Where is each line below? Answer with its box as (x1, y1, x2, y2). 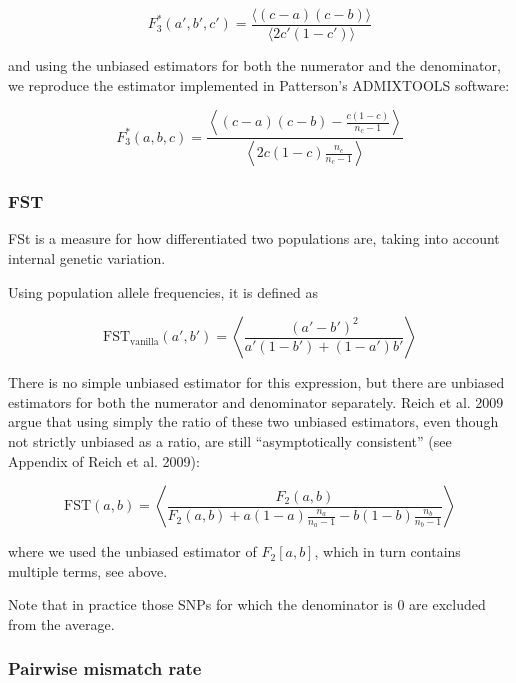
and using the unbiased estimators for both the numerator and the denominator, (8, 55, 501, 76)
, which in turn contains (314, 541, 461, 562)
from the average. (8, 613, 115, 634)
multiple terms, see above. (8, 560, 168, 581)
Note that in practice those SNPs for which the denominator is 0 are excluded (8, 594, 486, 615)
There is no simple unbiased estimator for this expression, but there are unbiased (8, 372, 505, 393)
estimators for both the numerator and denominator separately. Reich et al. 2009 (8, 391, 504, 412)
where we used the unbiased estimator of (8, 541, 257, 562)
